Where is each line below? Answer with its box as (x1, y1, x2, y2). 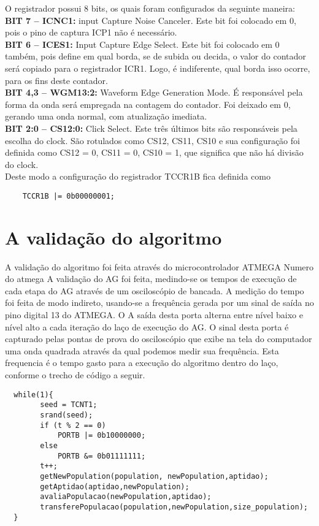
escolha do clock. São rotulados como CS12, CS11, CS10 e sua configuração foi (5, 134, 300, 147)
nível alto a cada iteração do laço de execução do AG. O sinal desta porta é (5, 320, 289, 333)
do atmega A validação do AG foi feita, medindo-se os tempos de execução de (5, 272, 297, 285)
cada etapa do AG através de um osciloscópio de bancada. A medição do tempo (5, 284, 304, 297)
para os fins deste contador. (5, 74, 108, 86)
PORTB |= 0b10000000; (57, 431, 146, 440)
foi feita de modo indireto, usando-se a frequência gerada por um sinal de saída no (5, 296, 314, 309)
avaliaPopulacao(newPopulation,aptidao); (40, 492, 212, 501)
